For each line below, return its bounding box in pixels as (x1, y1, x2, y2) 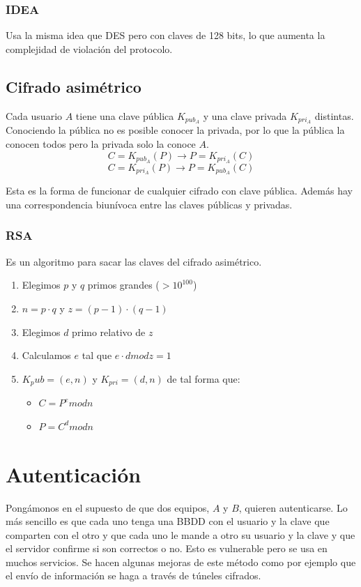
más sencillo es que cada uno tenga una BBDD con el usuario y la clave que (6, 514, 330, 528)
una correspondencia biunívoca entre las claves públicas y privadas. (6, 197, 293, 211)
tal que (82, 348, 112, 363)
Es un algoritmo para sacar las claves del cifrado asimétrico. (6, 254, 262, 268)
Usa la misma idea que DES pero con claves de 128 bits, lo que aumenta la (6, 28, 325, 43)
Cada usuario (6, 108, 63, 123)
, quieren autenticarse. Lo (238, 500, 348, 514)
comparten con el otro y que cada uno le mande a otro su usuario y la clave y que (6, 527, 355, 542)
